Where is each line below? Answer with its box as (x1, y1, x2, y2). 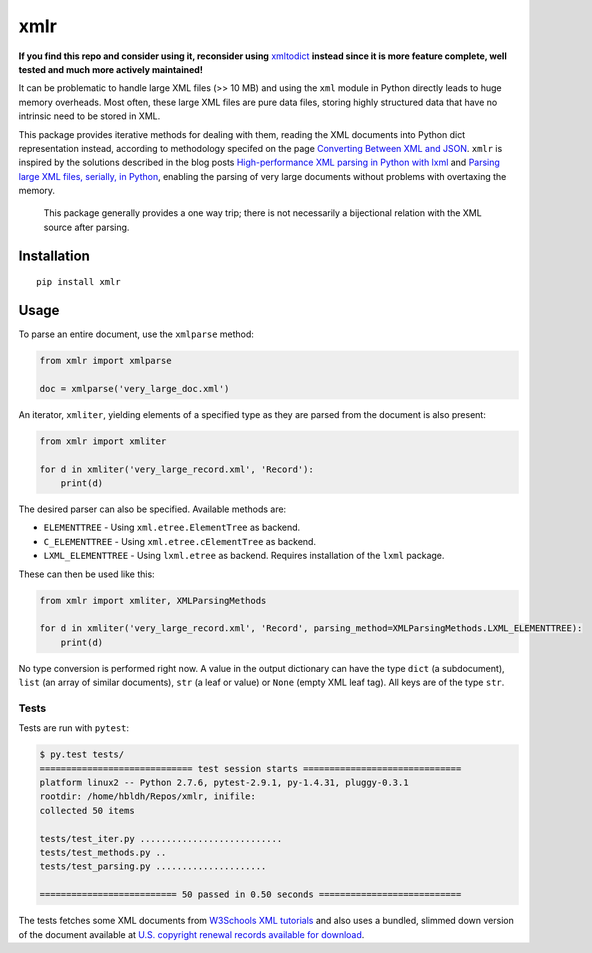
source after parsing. (43, 221, 130, 233)
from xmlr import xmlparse (39, 355, 172, 367)
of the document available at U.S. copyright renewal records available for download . (18, 928, 365, 940)
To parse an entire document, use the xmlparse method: (18, 328, 255, 340)
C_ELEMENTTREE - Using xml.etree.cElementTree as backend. (43, 535, 317, 547)
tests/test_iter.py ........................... (39, 833, 283, 844)
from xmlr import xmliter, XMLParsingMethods (39, 595, 267, 606)
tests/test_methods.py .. (39, 847, 167, 858)
